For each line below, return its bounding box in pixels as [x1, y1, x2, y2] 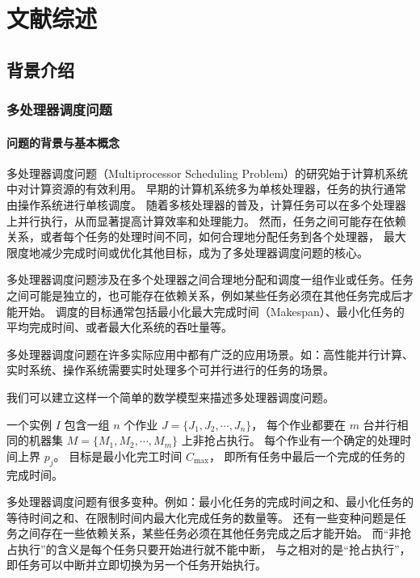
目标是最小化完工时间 [69, 447, 183, 464]
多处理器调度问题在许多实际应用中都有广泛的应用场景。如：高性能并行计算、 [6, 345, 414, 362]
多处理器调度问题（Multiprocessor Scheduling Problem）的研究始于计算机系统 [6, 164, 409, 181]
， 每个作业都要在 [251, 416, 346, 432]
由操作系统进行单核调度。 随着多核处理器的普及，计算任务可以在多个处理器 [6, 196, 406, 213]
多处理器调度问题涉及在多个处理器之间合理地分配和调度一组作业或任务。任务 [6, 271, 414, 288]
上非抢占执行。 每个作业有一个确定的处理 [181, 432, 401, 449]
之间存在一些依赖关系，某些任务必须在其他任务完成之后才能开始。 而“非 [17, 525, 401, 542]
